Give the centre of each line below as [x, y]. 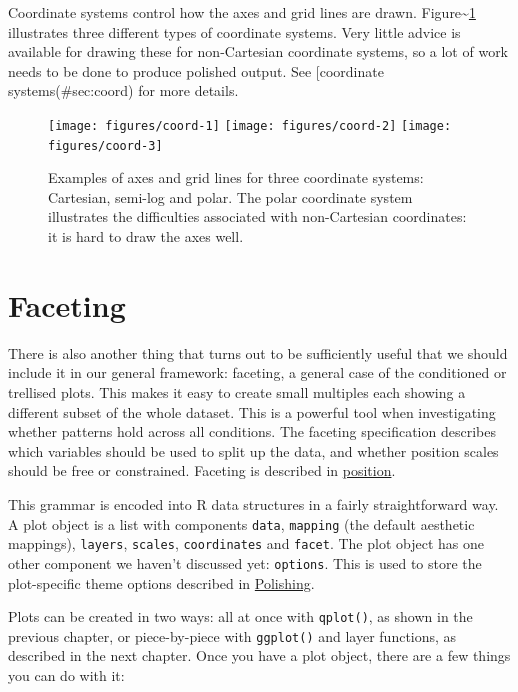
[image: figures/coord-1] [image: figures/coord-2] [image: [250, 125]
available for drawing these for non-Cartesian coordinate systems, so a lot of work [258, 51]
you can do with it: [66, 675]
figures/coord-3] [105, 145]
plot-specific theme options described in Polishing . [161, 582]
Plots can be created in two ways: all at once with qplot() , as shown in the [240, 616]
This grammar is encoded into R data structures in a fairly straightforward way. [253, 503]
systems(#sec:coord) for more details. [123, 90]
